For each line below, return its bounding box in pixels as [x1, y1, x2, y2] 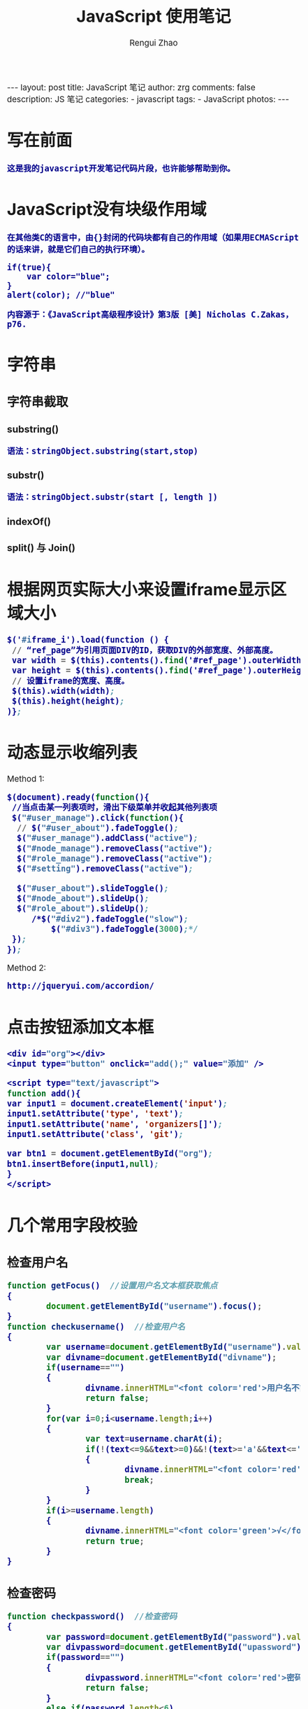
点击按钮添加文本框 [7, 1017, 154, 1037]
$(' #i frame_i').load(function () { [7, 635, 169, 645]
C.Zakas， [250, 309, 294, 319]
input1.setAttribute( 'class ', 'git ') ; [7, 1129, 184, 1140]
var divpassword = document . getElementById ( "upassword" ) [45, 1642, 302, 1652]
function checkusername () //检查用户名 [7, 1321, 185, 1332]
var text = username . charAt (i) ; [85, 1434, 223, 1444]
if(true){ [7, 263, 52, 273]
